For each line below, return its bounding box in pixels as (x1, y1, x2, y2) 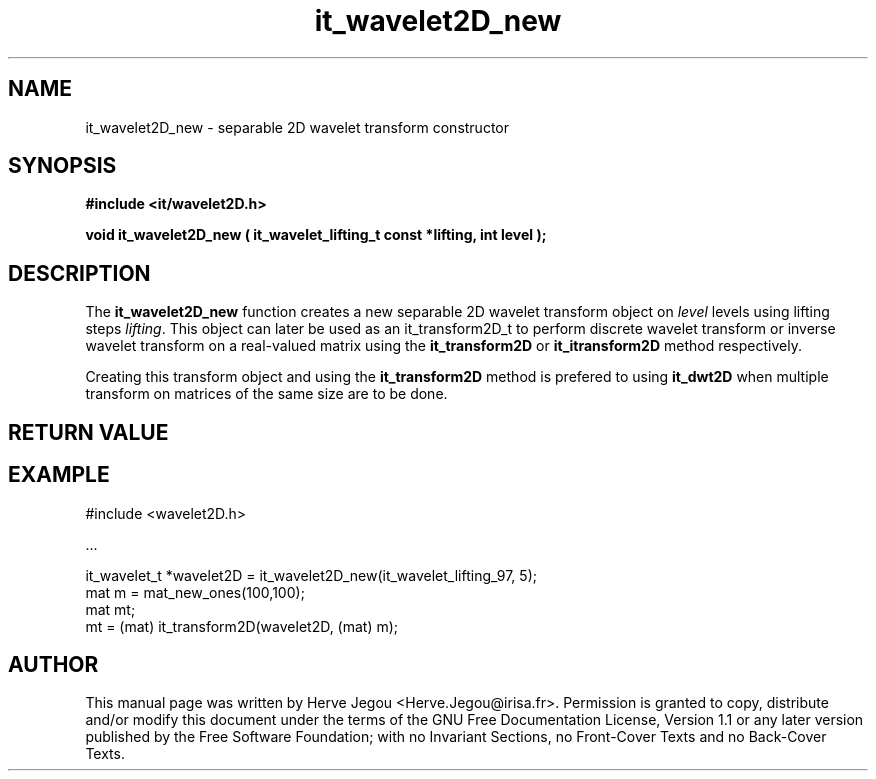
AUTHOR (8, 651, 99, 677)
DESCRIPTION (8, 260, 151, 286)
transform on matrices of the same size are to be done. (85, 385, 448, 403)
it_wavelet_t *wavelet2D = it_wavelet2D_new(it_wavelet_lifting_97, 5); (85, 566, 537, 584)
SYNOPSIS (8, 153, 117, 179)
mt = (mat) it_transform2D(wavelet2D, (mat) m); (85, 617, 399, 635)
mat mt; (85, 600, 136, 618)
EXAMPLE (8, 462, 110, 488)
